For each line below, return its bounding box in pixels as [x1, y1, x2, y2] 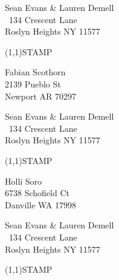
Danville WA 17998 [5, 198, 77, 211]
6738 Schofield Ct [5, 186, 69, 199]
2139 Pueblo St [5, 77, 61, 90]
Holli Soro [5, 174, 42, 187]
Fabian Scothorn [5, 66, 66, 78]
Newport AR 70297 [5, 89, 77, 102]
